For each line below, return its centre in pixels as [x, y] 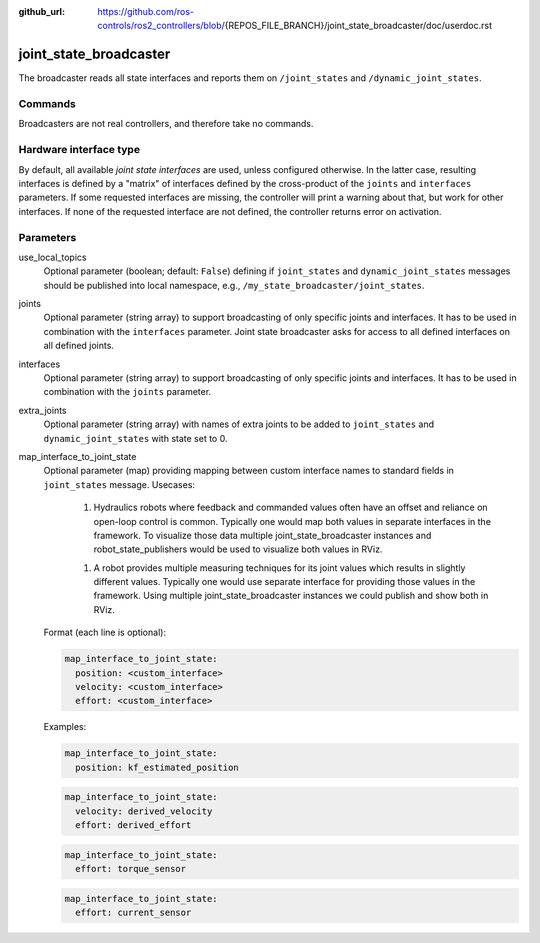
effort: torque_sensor [131, 869]
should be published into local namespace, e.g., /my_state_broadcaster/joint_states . [234, 285]
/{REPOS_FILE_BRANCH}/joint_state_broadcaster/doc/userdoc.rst [356, 26]
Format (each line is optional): [105, 632]
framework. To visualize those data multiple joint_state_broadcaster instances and [262, 535]
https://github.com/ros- [146, 11]
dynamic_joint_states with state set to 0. [135, 438]
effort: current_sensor [133, 913]
